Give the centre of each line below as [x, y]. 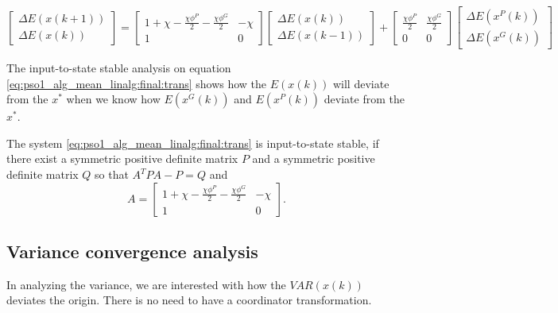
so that [112, 174]
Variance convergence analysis [132, 251]
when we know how [113, 99]
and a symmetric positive [314, 158]
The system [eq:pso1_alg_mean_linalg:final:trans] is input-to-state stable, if [193, 143]
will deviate [361, 83]
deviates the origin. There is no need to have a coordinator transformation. [189, 300]
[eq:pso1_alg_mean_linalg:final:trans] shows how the [137, 83]
